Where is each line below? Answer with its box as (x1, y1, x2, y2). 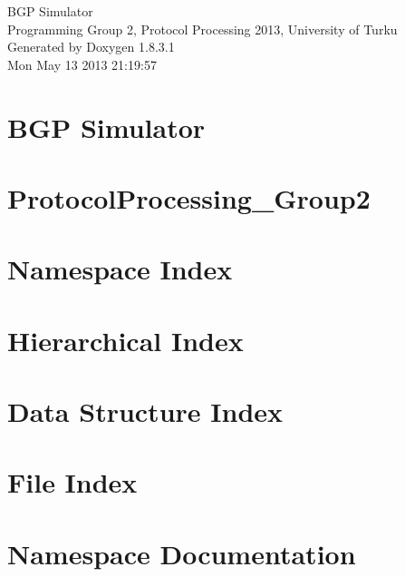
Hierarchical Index (7, 321, 244, 358)
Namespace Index (7, 250, 233, 288)
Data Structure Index (7, 393, 284, 430)
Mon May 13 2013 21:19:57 (7, 54, 157, 73)
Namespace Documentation (7, 534, 356, 572)
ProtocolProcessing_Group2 (7, 179, 371, 216)
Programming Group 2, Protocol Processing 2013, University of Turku (7, 19, 398, 38)
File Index (7, 464, 138, 501)
